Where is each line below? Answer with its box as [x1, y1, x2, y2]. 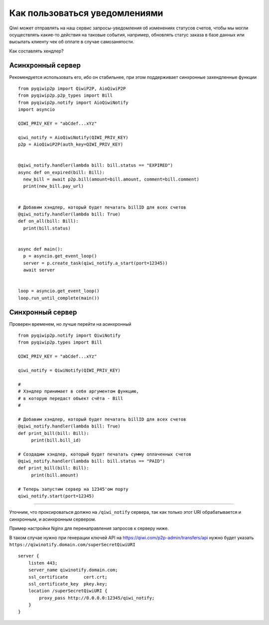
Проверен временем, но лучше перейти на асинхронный [9, 321, 132, 327]
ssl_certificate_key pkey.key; [28, 581, 108, 587]
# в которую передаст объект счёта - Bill [18, 396, 124, 401]
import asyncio [18, 107, 55, 112]
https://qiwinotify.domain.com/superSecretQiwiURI [9, 542, 135, 547]
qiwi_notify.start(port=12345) [18, 493, 95, 499]
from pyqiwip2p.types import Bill [18, 340, 102, 345]
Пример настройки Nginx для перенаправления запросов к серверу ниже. [9, 525, 169, 531]
